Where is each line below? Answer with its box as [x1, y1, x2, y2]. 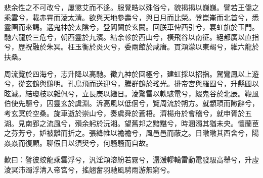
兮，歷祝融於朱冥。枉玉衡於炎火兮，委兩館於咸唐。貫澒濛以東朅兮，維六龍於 [4, 41, 259, 52]
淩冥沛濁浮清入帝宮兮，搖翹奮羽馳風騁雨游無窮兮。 [4, 164, 174, 174]
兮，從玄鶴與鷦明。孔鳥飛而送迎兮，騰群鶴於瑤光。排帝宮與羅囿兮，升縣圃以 [4, 78, 259, 89]
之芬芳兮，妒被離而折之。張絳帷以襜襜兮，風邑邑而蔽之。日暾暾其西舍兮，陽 [4, 128, 259, 138]
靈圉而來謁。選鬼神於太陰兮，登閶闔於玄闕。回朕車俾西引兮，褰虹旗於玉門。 [4, 22, 259, 32]
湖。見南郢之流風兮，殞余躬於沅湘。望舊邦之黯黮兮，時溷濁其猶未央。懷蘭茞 [4, 117, 259, 128]
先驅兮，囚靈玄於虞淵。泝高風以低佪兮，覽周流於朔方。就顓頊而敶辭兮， [18, 98, 259, 108]
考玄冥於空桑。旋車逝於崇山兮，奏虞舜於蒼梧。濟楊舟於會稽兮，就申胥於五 [4, 107, 252, 118]
